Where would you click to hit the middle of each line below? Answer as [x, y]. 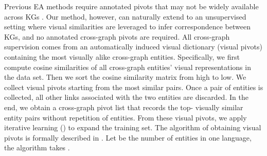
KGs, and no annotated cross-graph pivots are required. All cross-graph [117, 36]
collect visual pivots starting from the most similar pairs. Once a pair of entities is [134, 87]
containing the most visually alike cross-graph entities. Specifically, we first [122, 56]
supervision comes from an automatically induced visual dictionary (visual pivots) [133, 47]
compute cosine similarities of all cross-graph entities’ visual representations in [128, 67]
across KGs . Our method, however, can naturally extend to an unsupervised [125, 16]
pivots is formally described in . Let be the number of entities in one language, [128, 137]
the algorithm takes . [37, 148]
